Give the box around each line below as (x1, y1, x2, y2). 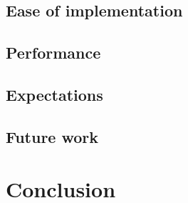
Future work (6, 125, 99, 147)
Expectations (6, 83, 103, 105)
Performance (6, 41, 101, 64)
